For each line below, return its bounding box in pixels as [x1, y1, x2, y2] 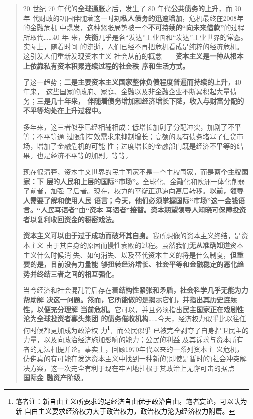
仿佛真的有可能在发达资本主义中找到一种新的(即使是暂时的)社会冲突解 [23, 353, 247, 364]
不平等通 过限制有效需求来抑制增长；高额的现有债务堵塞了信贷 [36, 131, 237, 141]
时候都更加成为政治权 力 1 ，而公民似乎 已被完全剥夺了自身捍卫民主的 [30, 323, 249, 335]
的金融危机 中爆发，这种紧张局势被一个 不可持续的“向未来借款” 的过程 [23, 22, 245, 33]
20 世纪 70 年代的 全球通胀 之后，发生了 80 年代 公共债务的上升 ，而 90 [23, 3, 241, 13]
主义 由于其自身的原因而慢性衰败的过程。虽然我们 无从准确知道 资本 [30, 240, 244, 250]
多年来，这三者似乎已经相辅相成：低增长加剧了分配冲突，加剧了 [23, 122, 228, 132]
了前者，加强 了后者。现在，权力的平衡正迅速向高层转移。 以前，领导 [23, 186, 244, 196]
